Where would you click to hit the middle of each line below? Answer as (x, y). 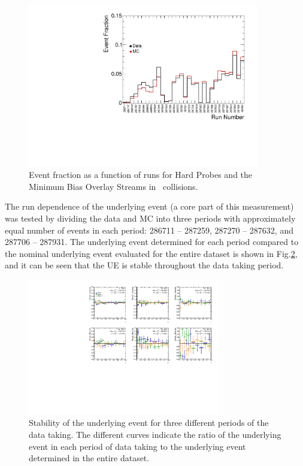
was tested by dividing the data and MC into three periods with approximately (150, 218)
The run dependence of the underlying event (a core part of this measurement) (149, 206)
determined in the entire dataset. (89, 458)
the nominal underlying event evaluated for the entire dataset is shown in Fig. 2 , (151, 253)
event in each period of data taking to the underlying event (137, 446)
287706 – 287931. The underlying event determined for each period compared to (152, 242)
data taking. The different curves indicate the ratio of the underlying (155, 434)
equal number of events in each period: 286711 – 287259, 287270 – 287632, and (149, 230)
